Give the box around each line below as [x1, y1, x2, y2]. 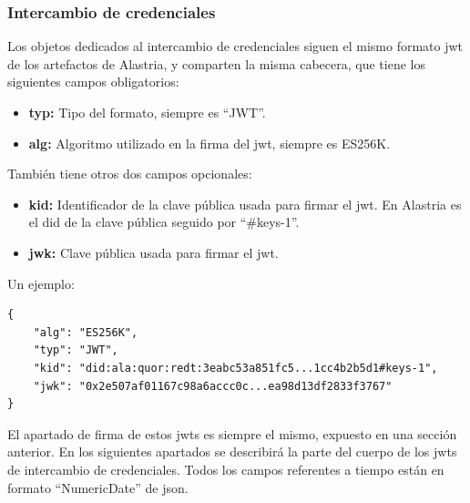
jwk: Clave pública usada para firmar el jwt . [28, 242, 279, 262]
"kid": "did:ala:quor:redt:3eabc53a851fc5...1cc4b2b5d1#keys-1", [33, 361, 438, 375]
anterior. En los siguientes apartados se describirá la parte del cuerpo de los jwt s [7, 442, 457, 461]
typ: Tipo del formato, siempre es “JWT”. [28, 103, 266, 121]
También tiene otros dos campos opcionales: [7, 164, 252, 183]
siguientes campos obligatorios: [7, 72, 179, 91]
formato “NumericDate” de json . [7, 477, 189, 497]
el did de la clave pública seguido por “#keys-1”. [28, 212, 300, 231]
